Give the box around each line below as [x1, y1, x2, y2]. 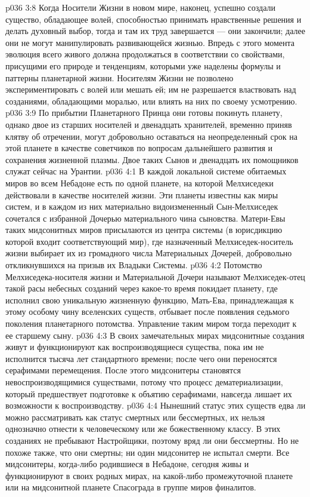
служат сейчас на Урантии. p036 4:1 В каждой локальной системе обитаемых [5, 165, 287, 177]
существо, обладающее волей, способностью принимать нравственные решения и [5, 13, 302, 25]
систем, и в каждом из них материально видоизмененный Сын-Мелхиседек [5, 200, 278, 213]
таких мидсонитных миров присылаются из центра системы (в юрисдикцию [5, 223, 283, 236]
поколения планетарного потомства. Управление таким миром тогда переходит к [5, 317, 297, 330]
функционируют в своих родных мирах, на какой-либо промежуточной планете [5, 469, 293, 481]
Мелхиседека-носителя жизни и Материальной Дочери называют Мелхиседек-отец [5, 270, 305, 283]
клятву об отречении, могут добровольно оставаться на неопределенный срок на [5, 130, 297, 142]
